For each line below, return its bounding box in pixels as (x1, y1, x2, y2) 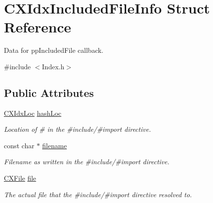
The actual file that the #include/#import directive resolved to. (4, 189, 192, 199)
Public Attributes (4, 85, 94, 100)
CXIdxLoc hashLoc (4, 108, 62, 118)
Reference (4, 17, 71, 37)
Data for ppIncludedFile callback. (4, 45, 104, 55)
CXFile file (4, 173, 36, 183)
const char (4, 140, 34, 150)
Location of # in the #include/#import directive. (4, 124, 151, 134)
